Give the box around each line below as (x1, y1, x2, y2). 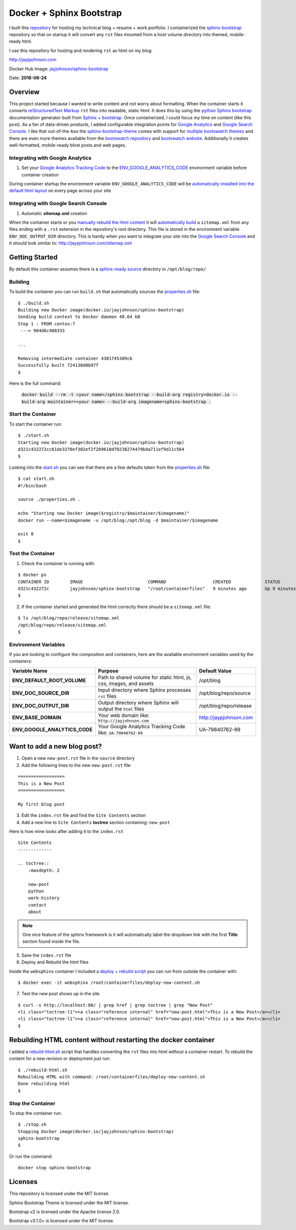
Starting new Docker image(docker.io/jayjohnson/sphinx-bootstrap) (18, 439, 185, 445)
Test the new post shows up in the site (21, 991, 100, 997)
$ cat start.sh (18, 476, 55, 482)
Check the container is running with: (21, 560, 96, 566)
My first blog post (18, 801, 65, 807)
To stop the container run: (9, 1110, 62, 1116)
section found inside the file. (22, 938, 80, 944)
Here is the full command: (9, 380, 62, 386)
